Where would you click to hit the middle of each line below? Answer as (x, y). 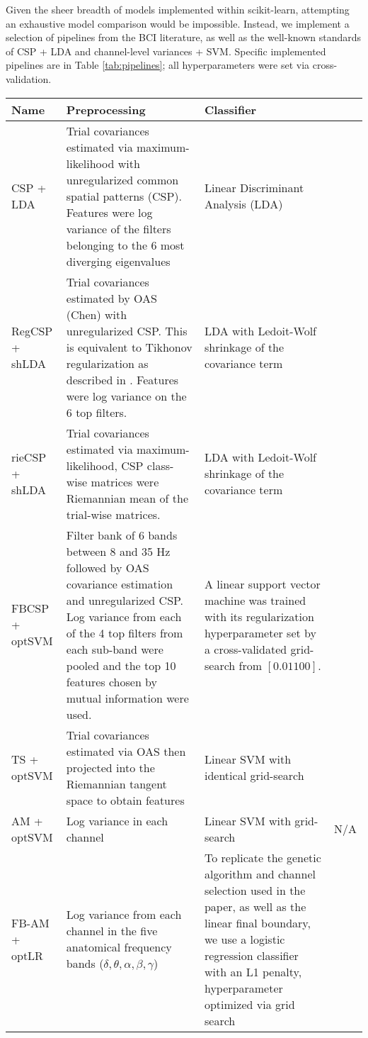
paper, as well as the (255, 906)
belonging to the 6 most (125, 245)
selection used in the (255, 890)
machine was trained (255, 600)
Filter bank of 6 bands (122, 535)
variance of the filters (119, 228)
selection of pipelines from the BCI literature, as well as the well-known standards (184, 37)
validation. (29, 78)
